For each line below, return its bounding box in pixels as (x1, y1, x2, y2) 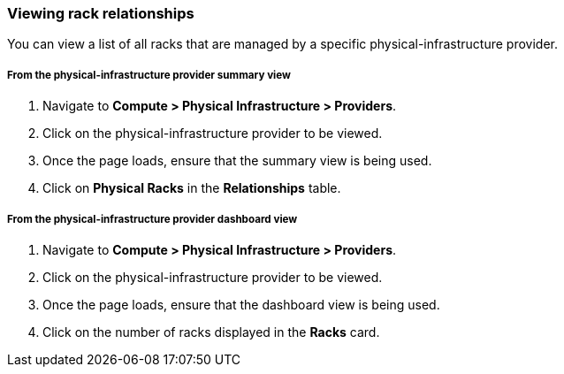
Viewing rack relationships (7, 4, 194, 22)
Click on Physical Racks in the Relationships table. (42, 180, 341, 196)
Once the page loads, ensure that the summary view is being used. (42, 153, 432, 169)
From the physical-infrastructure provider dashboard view (7, 212, 298, 225)
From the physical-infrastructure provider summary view (7, 68, 291, 81)
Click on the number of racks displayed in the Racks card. (42, 324, 380, 340)
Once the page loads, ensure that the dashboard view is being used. (42, 296, 440, 312)
